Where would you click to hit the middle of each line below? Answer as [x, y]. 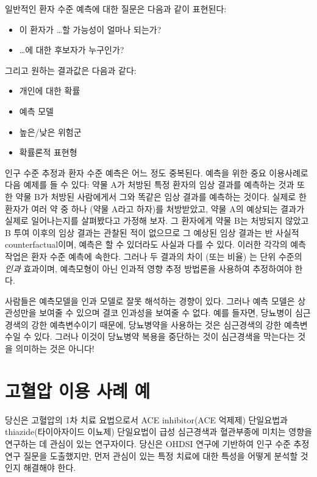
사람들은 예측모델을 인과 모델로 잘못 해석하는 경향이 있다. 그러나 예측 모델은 [150, 300]
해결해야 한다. [50, 468]
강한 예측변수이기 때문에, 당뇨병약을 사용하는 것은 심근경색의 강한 [156, 324]
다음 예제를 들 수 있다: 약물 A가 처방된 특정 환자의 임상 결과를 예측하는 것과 [150, 185]
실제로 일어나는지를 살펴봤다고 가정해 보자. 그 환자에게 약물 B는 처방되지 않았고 [157, 221]
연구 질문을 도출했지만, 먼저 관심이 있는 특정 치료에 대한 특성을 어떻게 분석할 [151, 455]
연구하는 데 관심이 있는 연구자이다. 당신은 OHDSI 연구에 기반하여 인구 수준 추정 [157, 443]
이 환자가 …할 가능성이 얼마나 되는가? [90, 29]
